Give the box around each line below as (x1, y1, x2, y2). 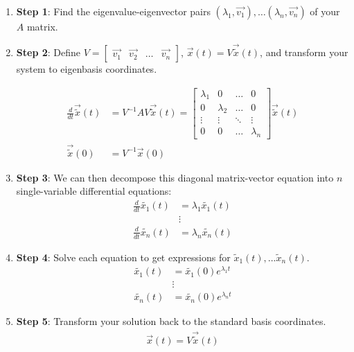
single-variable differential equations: (16, 184, 172, 198)
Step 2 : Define (16, 45, 80, 60)
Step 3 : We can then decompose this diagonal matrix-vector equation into (16, 170, 334, 184)
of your (310, 4, 340, 18)
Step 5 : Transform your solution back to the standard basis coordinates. (16, 314, 326, 328)
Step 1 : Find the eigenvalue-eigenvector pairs (16, 4, 211, 18)
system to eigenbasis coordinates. (16, 62, 157, 76)
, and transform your (260, 45, 348, 60)
